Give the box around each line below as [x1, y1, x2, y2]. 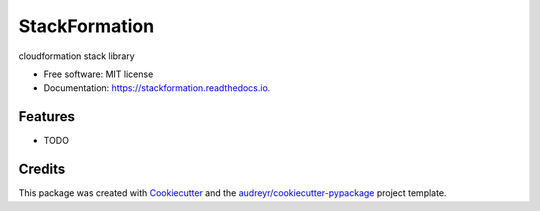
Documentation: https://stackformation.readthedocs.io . [43, 82, 271, 94]
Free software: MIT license [43, 68, 154, 80]
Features [18, 108, 75, 125]
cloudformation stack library [18, 50, 135, 62]
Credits [18, 161, 66, 178]
